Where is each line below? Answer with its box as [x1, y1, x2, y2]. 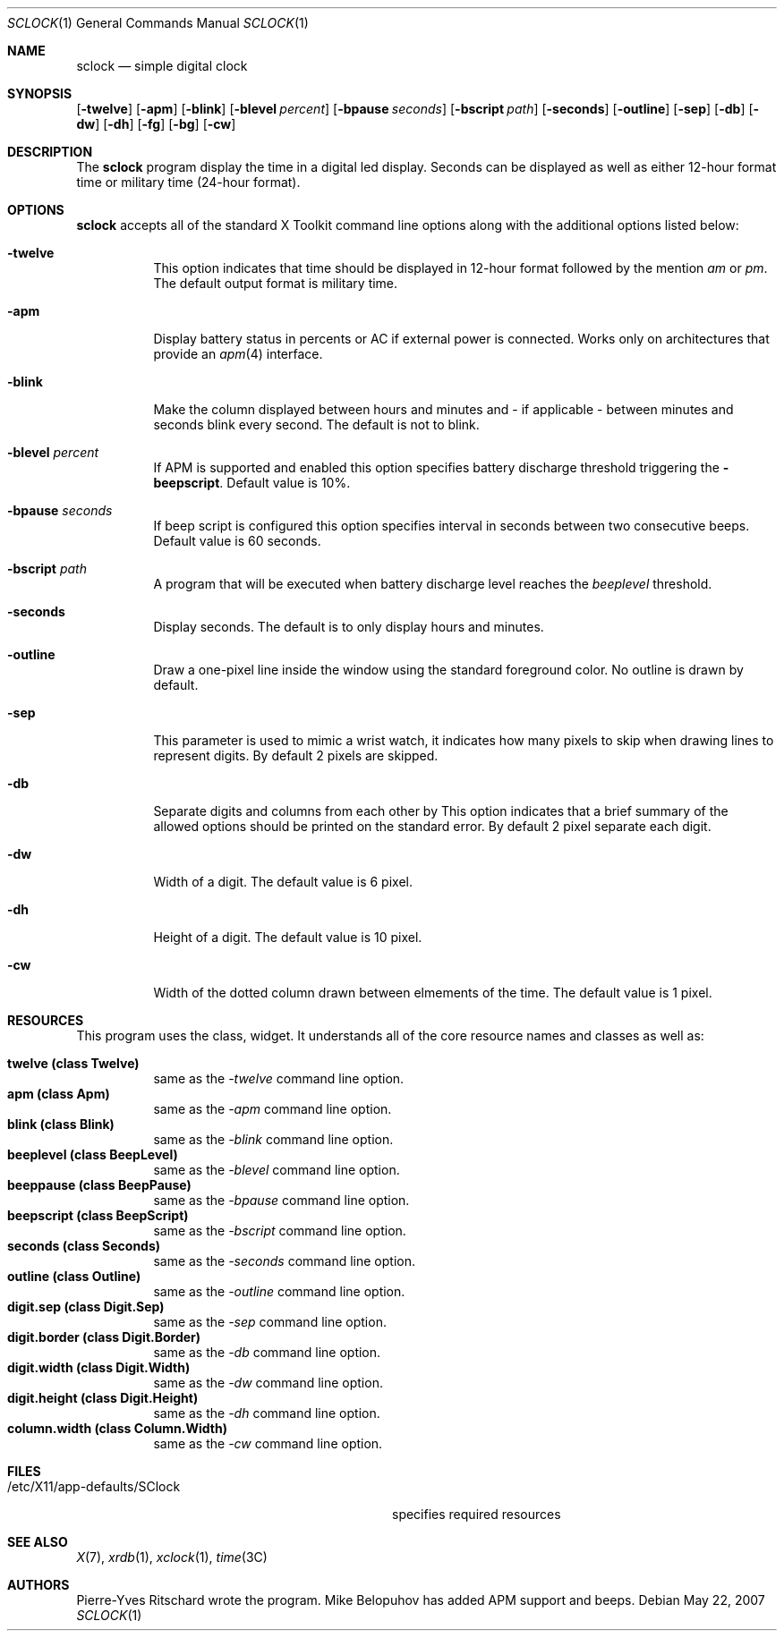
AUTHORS [7, 1577, 70, 1592]
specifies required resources [392, 1506, 561, 1522]
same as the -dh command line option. [153, 1405, 380, 1421]
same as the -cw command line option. [153, 1436, 383, 1451]
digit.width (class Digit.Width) [7, 1360, 191, 1375]
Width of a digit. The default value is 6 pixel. [153, 874, 413, 889]
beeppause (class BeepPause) [7, 1177, 192, 1192]
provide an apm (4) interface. [153, 346, 323, 361]
